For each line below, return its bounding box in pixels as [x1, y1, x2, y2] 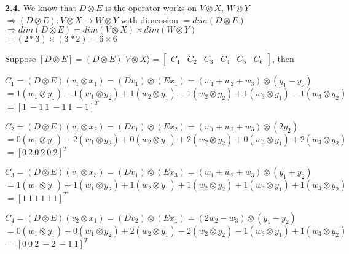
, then [272, 52, 294, 65]
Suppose [5, 52, 36, 65]
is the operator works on [104, 1, 197, 13]
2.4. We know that [5, 1, 77, 13]
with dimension [120, 13, 179, 26]
